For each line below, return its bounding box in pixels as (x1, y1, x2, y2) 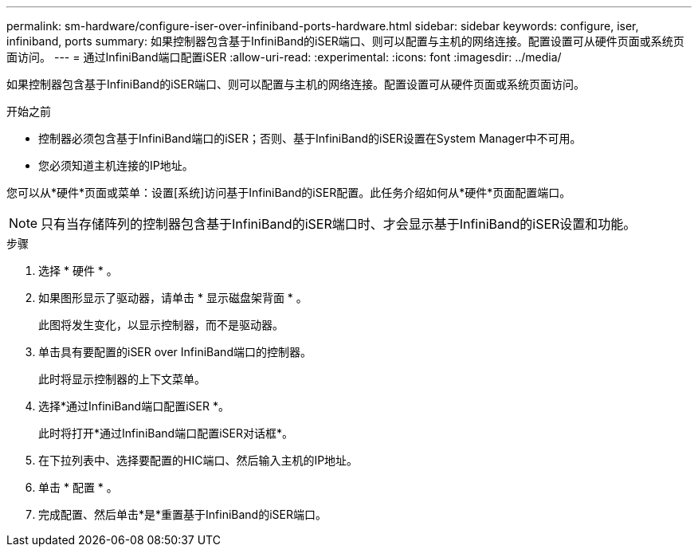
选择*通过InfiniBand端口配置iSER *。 (38, 399, 229, 413)
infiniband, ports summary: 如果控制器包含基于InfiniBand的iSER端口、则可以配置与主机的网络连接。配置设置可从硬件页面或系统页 (6, 34, 684, 48)
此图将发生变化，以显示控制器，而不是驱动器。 (38, 318, 284, 331)
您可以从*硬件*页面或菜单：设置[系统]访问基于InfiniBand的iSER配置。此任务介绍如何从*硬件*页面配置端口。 (6, 186, 571, 199)
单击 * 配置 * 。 (38, 480, 118, 494)
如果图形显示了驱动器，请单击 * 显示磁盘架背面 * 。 (38, 291, 308, 304)
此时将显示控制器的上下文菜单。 (38, 372, 206, 386)
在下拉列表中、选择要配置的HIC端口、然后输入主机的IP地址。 (38, 453, 359, 467)
